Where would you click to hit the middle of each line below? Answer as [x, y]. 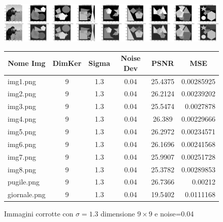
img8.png [22, 169]
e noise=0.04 [174, 214]
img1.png [22, 81]
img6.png [22, 144]
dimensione [118, 214]
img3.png [22, 106]
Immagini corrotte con [39, 214]
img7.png [22, 156]
